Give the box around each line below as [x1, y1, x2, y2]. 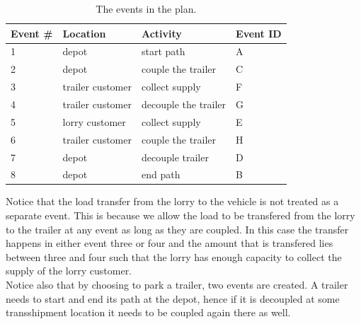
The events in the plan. [96, 1, 197, 16]
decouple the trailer [141, 96, 227, 111]
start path [141, 44, 185, 59]
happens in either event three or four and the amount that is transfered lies [6, 236, 333, 250]
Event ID [236, 25, 282, 40]
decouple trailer [141, 149, 209, 164]
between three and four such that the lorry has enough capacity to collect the [6, 249, 342, 264]
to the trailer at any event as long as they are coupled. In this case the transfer [6, 221, 349, 236]
